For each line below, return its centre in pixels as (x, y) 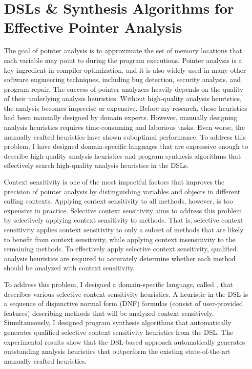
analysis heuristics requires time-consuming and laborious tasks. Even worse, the (125, 127)
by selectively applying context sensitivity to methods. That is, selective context (124, 220)
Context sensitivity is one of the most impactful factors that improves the (114, 182)
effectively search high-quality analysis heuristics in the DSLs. (96, 165)
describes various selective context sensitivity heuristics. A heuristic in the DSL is (126, 294)
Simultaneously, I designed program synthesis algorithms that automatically (118, 322)
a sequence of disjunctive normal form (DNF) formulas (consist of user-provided (124, 303)
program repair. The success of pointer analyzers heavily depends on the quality (124, 89)
